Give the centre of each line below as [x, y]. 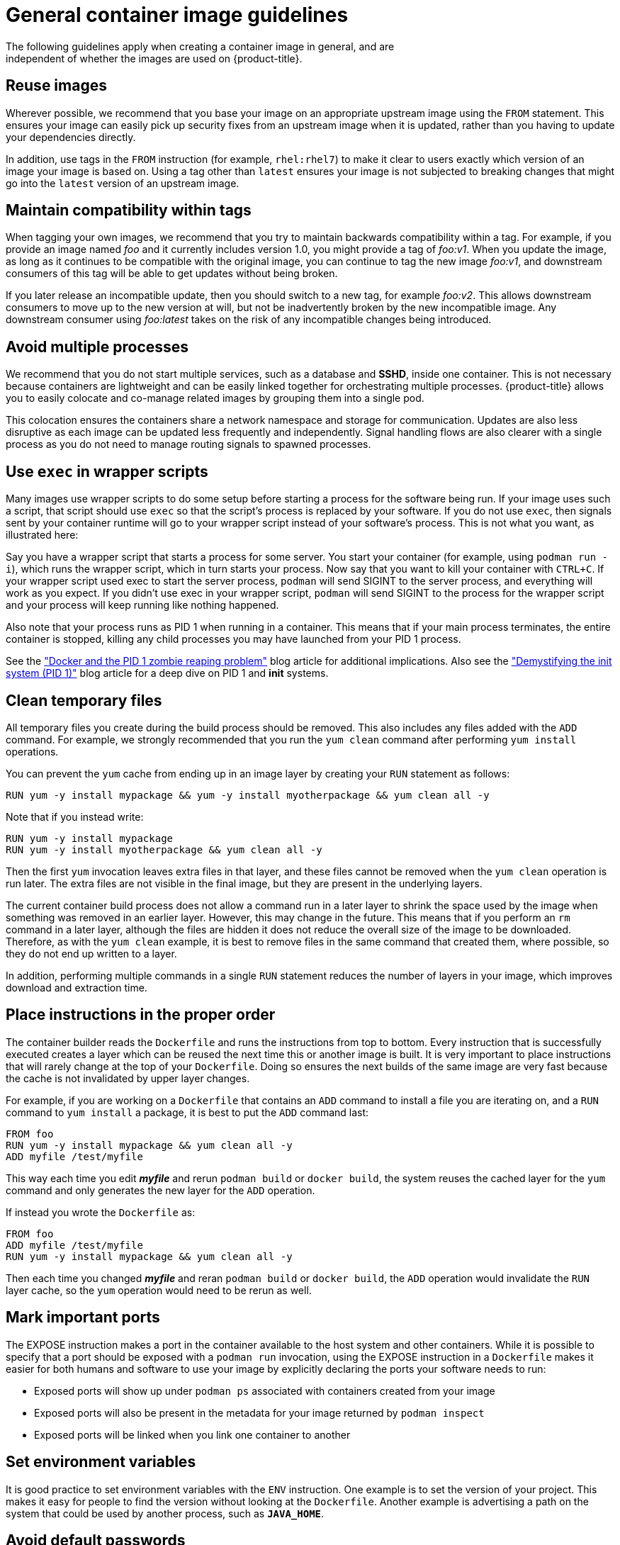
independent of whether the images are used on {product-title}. [154, 58]
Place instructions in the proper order [141, 1015]
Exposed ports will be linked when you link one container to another [192, 1434]
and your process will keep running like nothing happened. [142, 605]
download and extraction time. [77, 987]
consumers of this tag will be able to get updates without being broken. [172, 274]
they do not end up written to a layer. [91, 953]
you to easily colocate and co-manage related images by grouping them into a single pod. [215, 398]
